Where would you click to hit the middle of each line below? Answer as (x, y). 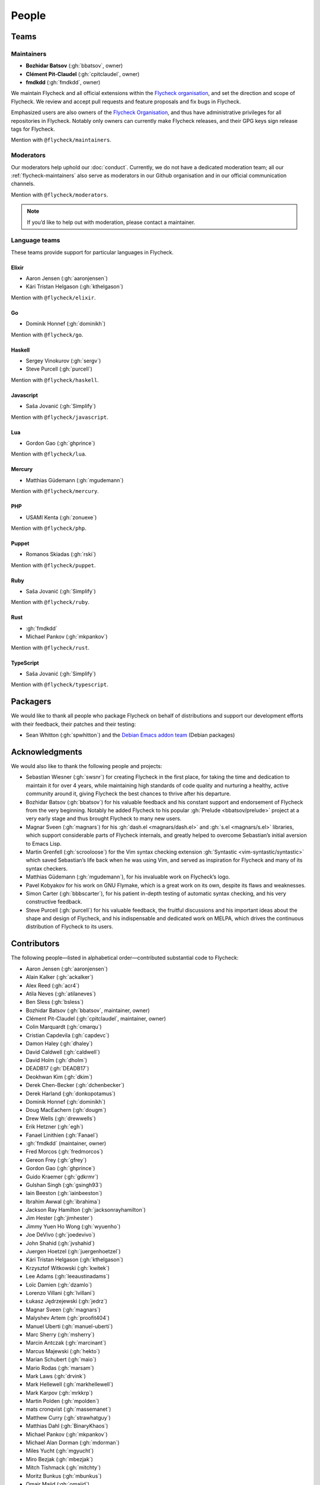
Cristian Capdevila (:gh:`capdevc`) (68, 1035)
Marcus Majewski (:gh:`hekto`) (63, 1351)
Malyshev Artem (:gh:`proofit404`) (68, 1318)
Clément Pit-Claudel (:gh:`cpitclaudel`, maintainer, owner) (96, 1019)
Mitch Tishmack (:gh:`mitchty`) (63, 1468)
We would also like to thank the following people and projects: (87, 766)
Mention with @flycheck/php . (49, 528)
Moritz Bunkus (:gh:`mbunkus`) (64, 1475)
